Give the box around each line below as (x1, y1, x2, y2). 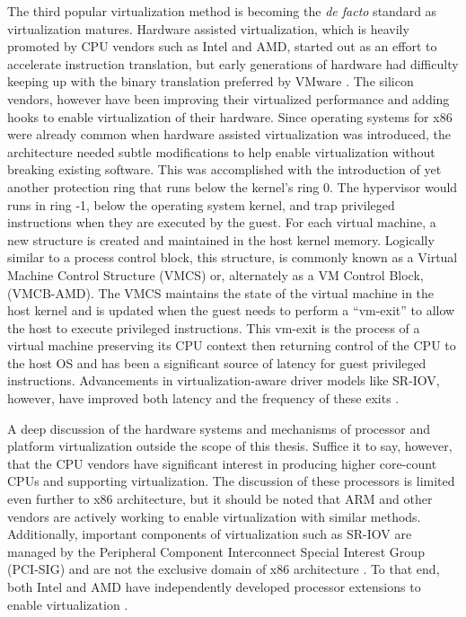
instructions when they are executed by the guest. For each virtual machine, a (7, 213, 436, 232)
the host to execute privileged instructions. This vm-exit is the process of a (7, 318, 420, 337)
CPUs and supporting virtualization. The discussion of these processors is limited (7, 472, 455, 490)
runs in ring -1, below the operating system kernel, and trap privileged (7, 195, 395, 214)
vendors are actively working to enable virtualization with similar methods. (7, 507, 421, 525)
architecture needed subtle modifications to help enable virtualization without (7, 142, 435, 161)
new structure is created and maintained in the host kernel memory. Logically (7, 230, 435, 249)
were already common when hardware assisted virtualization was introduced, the (7, 125, 452, 144)
